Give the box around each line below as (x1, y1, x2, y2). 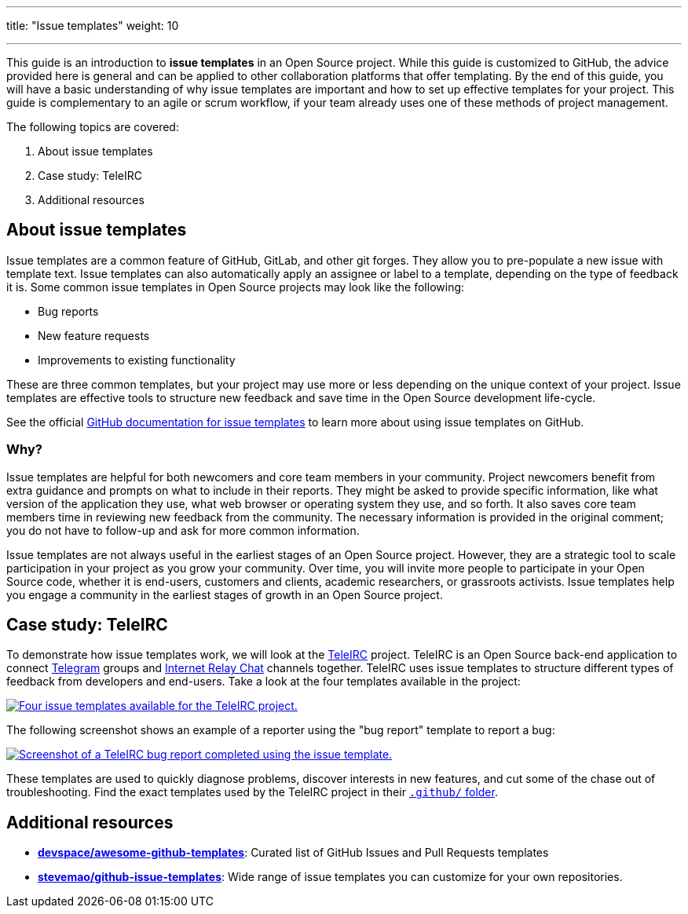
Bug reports (38, 304, 99, 318)
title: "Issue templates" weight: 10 (6, 19, 179, 32)
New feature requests (38, 328, 150, 342)
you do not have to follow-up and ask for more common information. (6, 523, 360, 537)
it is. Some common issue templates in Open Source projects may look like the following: (6, 280, 465, 294)
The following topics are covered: (6, 120, 179, 133)
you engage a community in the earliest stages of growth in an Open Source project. (6, 587, 443, 601)
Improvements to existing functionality (38, 353, 236, 367)
